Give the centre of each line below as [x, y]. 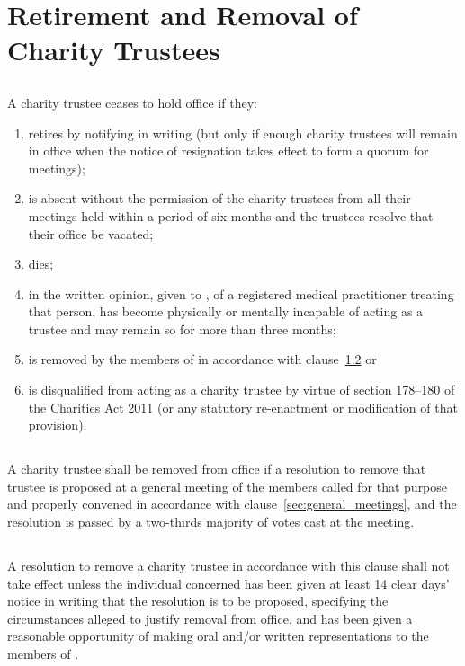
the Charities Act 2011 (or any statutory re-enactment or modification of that [243, 407]
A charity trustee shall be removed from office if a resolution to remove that [217, 469]
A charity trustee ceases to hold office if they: [132, 102]
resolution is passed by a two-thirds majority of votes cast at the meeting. [211, 522]
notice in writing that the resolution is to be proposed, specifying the [198, 601]
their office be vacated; [91, 233]
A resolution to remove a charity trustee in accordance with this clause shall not [228, 566]
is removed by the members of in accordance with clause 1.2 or [202, 359]
